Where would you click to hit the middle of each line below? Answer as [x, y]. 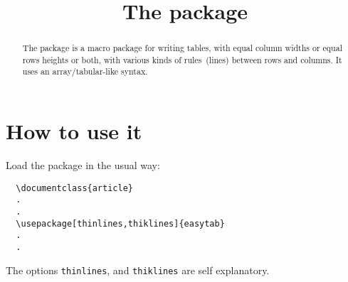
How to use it [74, 131]
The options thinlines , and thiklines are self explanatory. [138, 270]
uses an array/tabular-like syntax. [85, 71]
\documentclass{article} [74, 188]
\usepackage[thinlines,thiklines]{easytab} [120, 223]
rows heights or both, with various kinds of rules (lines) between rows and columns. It [182, 59]
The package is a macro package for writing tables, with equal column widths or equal [182, 48]
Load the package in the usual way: [83, 165]
